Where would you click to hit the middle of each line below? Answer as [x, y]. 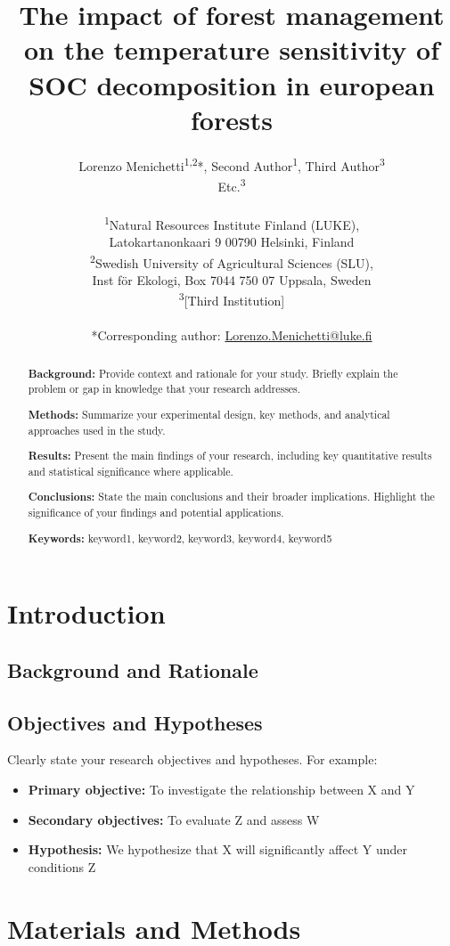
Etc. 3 [232, 184]
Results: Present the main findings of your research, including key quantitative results [230, 456]
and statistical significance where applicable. [131, 471]
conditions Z [62, 866]
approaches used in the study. [97, 430]
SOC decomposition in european [232, 84]
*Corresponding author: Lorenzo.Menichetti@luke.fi [232, 335]
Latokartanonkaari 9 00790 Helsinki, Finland [232, 242]
